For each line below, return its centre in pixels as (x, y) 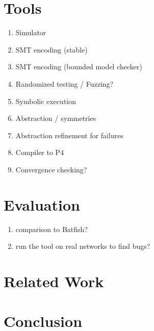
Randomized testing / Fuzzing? (65, 83)
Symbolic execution (46, 101)
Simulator (31, 32)
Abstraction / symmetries (56, 118)
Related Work (54, 281)
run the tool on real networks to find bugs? (83, 246)
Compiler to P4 (40, 152)
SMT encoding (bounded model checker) (79, 67)
